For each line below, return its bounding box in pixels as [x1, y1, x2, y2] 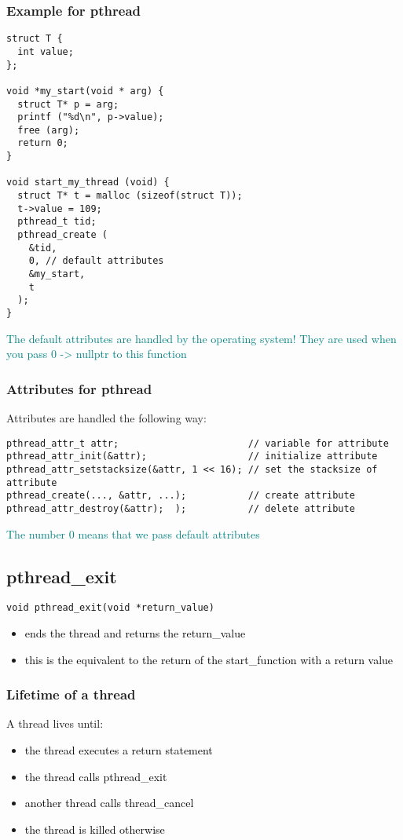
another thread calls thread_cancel [24, 794, 194, 811]
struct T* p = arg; [17, 98, 119, 110]
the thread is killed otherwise [24, 820, 165, 837]
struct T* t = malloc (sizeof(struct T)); [17, 190, 243, 202]
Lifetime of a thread [6, 685, 136, 704]
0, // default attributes [28, 255, 164, 267]
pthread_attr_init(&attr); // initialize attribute [6, 451, 378, 462]
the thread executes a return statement [24, 742, 213, 758]
